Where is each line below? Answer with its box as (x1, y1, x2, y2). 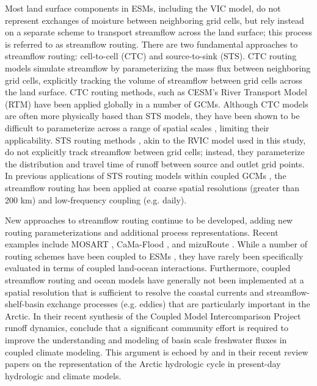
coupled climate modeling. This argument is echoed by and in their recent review (5, 345, 308, 358)
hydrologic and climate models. (5, 369, 122, 382)
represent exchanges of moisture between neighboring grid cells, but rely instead (5, 13, 304, 26)
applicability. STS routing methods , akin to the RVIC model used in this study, (5, 133, 306, 146)
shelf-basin (5, 297, 45, 310)
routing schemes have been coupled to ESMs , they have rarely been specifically (5, 249, 304, 262)
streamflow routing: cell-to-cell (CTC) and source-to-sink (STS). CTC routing (5, 49, 297, 62)
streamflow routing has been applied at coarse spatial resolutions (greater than (5, 181, 300, 194)
